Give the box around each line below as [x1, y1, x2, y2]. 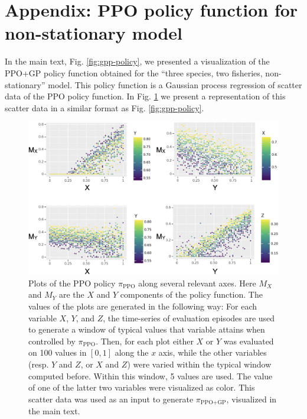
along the [115, 346, 149, 359]
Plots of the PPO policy [28, 276, 116, 289]
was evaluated [223, 334, 274, 347]
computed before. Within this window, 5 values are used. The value [28, 369, 273, 382]
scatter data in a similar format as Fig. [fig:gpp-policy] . [5, 101, 204, 114]
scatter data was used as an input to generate [28, 392, 194, 405]
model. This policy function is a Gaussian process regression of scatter [48, 78, 302, 91]
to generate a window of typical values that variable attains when [28, 323, 265, 336]
